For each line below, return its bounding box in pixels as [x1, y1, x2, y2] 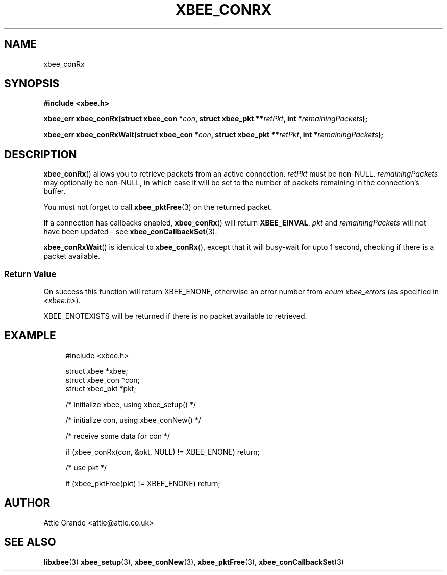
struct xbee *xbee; [65, 366, 128, 376]
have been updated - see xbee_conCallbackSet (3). [43, 227, 217, 236]
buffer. [43, 187, 66, 196]
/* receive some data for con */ [65, 431, 170, 440]
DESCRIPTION [4, 147, 77, 161]
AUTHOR [4, 496, 51, 510]
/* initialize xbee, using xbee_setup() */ [65, 399, 196, 409]
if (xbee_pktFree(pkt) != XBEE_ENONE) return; [65, 479, 220, 488]
